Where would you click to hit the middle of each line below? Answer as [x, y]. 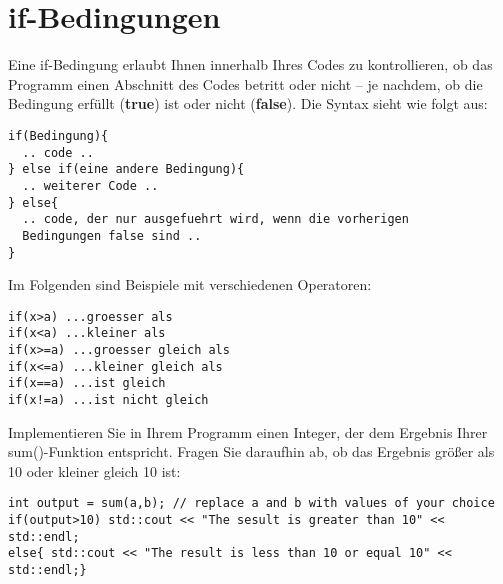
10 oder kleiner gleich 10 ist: [94, 470]
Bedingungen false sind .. [112, 235]
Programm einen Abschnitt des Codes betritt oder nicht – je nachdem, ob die [245, 83]
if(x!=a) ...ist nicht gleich [108, 400]
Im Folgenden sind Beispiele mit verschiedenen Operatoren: [190, 284]
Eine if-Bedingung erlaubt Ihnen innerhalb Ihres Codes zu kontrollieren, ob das [250, 64]
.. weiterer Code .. [90, 185]
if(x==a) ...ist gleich [87, 383]
